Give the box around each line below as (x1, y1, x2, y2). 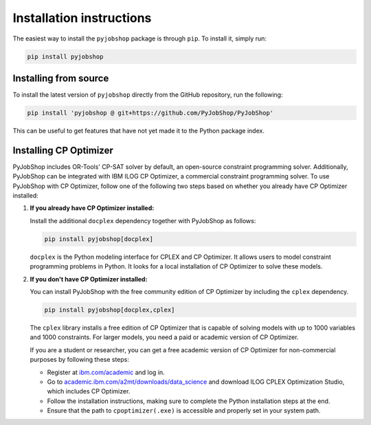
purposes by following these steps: (30, 356, 130, 364)
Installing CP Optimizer (12, 144, 113, 156)
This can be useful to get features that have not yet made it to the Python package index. (12, 127, 265, 135)
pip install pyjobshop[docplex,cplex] (44, 306, 175, 314)
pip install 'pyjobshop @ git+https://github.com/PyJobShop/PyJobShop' (27, 109, 274, 117)
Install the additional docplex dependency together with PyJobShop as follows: (30, 216, 256, 225)
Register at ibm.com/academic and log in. (47, 368, 165, 376)
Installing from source (12, 72, 109, 84)
